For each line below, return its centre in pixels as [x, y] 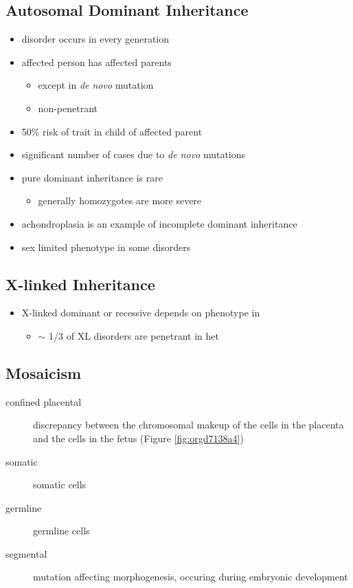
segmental [26, 553]
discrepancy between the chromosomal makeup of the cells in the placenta [189, 425]
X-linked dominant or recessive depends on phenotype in [141, 313]
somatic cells [60, 484]
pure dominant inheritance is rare [92, 177]
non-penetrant [68, 108]
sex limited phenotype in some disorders [106, 247]
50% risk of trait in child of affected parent [112, 131]
